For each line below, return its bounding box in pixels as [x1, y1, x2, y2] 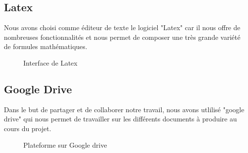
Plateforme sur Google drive [23, 139, 107, 150]
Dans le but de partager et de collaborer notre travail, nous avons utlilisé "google [4, 104, 245, 114]
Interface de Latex [23, 57, 78, 68]
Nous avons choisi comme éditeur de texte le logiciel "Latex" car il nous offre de [4, 22, 241, 33]
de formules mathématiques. [4, 41, 87, 51]
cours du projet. [4, 123, 51, 133]
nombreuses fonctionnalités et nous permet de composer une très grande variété [4, 32, 241, 42]
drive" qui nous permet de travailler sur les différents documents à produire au [4, 114, 237, 124]
